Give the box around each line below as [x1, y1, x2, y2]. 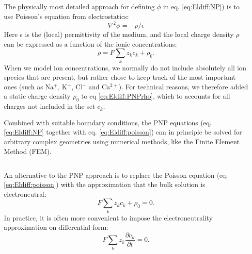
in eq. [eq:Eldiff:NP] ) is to [163, 1, 240, 12]
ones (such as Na [4, 81, 54, 91]
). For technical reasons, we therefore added [118, 81, 248, 91]
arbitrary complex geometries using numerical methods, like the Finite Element [4, 136, 240, 146]
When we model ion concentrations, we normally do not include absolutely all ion [4, 62, 246, 72]
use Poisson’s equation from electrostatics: [4, 11, 129, 21]
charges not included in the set [4, 101, 95, 111]
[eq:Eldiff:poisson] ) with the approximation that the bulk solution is [4, 179, 205, 189]
